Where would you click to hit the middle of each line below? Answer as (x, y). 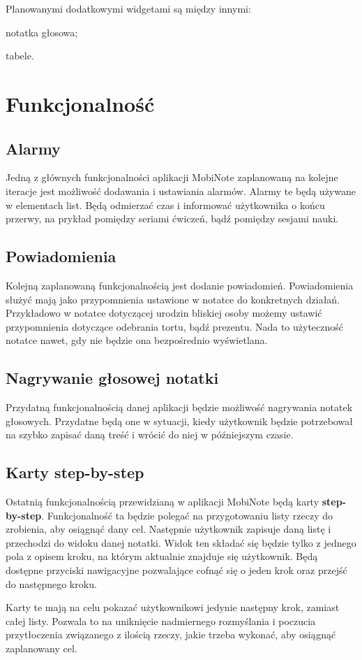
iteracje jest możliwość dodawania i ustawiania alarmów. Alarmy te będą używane (181, 191)
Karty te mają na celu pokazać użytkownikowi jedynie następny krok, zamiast (173, 607)
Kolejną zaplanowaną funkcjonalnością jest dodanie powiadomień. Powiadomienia (180, 285)
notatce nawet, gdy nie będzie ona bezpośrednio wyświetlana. (137, 340)
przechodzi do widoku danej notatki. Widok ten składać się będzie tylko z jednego (181, 542)
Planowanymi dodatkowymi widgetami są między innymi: (128, 8)
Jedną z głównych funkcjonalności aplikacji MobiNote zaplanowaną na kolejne (172, 177)
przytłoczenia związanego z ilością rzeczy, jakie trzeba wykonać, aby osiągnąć (171, 634)
